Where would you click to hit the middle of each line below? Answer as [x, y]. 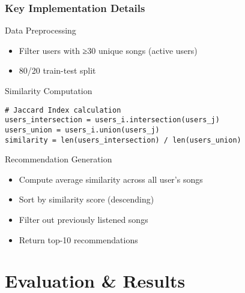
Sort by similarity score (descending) [86, 199]
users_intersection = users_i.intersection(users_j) [112, 120]
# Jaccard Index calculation [63, 110]
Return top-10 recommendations [78, 239]
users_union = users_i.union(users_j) [82, 130]
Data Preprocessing [41, 30]
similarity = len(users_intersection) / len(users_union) [123, 140]
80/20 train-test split [57, 70]
